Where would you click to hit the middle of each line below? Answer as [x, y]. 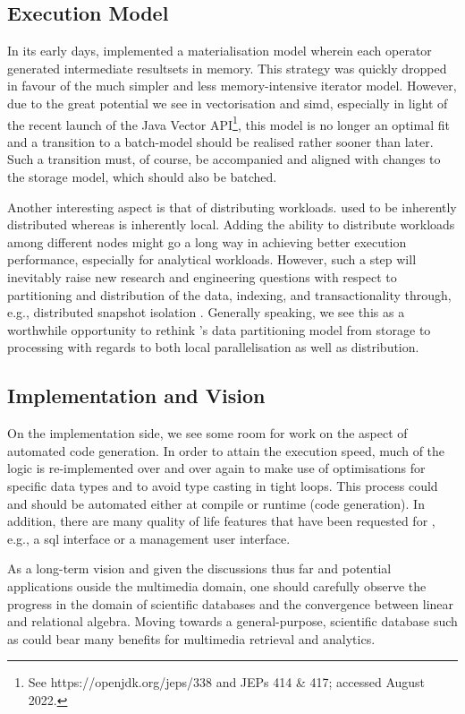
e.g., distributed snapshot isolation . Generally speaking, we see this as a [206, 312]
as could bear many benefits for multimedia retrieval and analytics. [191, 638]
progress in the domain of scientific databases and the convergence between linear [231, 603]
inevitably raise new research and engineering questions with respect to [202, 276]
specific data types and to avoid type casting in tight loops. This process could [223, 485]
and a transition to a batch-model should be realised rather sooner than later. [220, 141]
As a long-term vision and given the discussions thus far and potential [199, 568]
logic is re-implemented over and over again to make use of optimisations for [216, 468]
